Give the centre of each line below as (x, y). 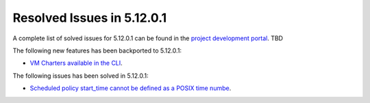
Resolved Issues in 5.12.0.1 (90, 18)
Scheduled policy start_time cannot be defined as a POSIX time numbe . (131, 88)
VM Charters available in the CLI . (76, 63)
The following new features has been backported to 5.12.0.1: (97, 50)
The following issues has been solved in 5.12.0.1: (81, 76)
